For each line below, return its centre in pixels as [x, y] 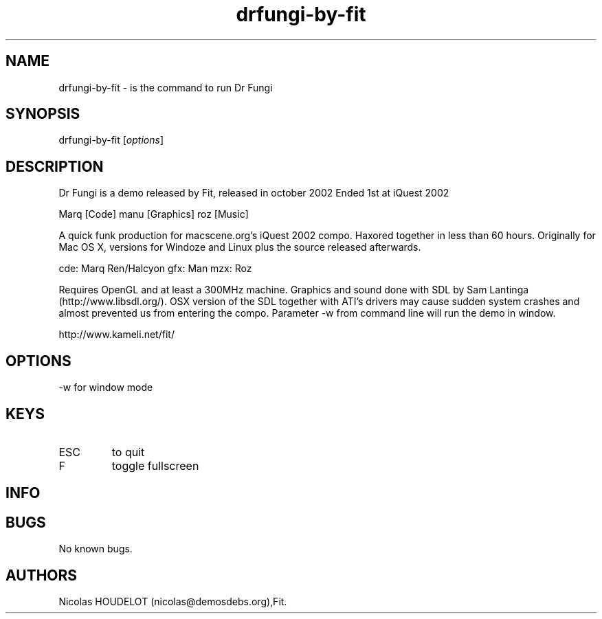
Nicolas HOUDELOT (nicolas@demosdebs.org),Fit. [173, 602]
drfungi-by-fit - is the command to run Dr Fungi [166, 87]
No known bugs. [96, 549]
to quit [128, 452]
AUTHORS [42, 575]
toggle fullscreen [155, 465]
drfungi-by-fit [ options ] [111, 140]
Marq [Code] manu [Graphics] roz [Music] [154, 214]
